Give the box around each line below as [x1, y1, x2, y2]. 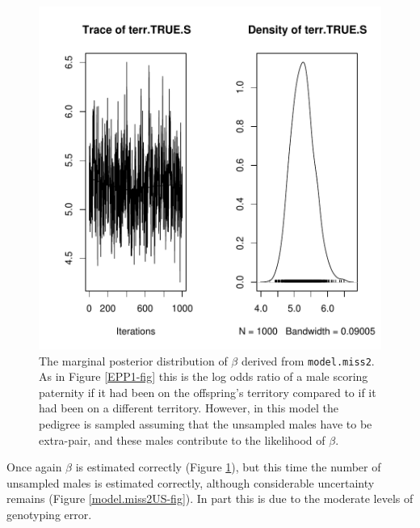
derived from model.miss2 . [241, 352, 375, 369]
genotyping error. [6, 506, 92, 522]
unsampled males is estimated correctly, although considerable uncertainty [6, 474, 375, 491]
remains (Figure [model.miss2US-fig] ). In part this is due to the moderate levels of [6, 490, 414, 507]
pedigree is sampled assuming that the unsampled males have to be [39, 416, 372, 433]
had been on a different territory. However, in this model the [39, 399, 338, 416]
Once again [6, 458, 62, 475]
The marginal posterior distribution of [39, 352, 228, 369]
